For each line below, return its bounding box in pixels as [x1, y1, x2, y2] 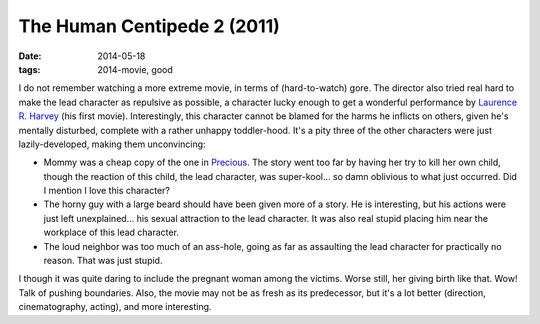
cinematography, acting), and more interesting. [18, 301, 212, 313]
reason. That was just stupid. [43, 255, 163, 267]
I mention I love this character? [43, 185, 170, 197]
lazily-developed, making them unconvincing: [18, 138, 206, 150]
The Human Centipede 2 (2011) [18, 15, 280, 37]
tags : [18, 63, 41, 75]
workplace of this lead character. [43, 226, 180, 239]
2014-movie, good [97, 63, 174, 75]
